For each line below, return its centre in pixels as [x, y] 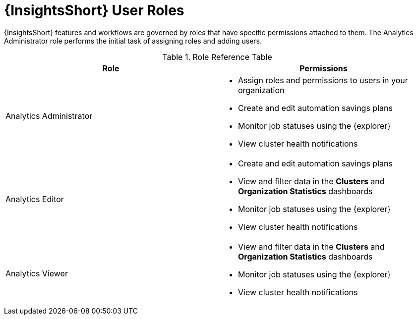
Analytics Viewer [37, 273]
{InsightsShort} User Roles [94, 10]
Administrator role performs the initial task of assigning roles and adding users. [133, 41]
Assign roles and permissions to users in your [323, 80]
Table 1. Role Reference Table [217, 57]
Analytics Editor [35, 199]
